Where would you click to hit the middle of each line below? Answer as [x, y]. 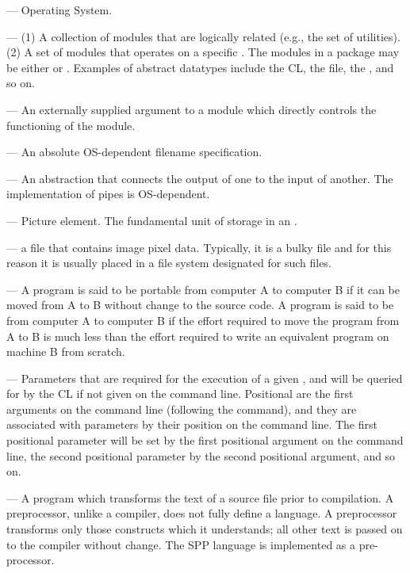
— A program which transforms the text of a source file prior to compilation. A [200, 497]
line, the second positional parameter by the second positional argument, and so [201, 455]
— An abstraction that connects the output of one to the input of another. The [200, 178]
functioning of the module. [71, 125]
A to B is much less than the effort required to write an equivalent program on [198, 336]
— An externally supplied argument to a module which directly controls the [192, 109]
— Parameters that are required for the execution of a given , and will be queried [205, 378]
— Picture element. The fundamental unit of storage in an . [152, 220]
